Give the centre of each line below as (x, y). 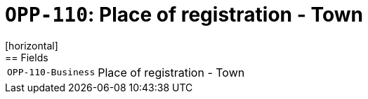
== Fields (27, 57)
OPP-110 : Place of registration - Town (184, 15)
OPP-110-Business (51, 73)
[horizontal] (32, 45)
